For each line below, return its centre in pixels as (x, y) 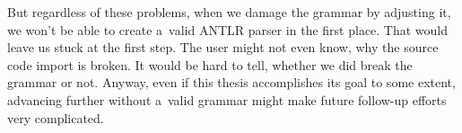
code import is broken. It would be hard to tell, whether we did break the (210, 64)
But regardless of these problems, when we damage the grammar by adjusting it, (229, 12)
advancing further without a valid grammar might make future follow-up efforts (227, 99)
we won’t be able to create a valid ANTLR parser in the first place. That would (228, 29)
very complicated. (56, 117)
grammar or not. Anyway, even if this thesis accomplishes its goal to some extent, (231, 82)
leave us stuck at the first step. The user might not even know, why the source (223, 47)
